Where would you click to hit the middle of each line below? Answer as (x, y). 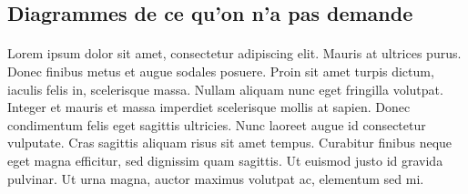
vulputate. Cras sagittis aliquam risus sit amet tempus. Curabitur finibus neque (230, 143)
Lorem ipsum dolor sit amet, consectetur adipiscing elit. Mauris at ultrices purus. (234, 53)
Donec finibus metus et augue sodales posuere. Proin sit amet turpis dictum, (221, 71)
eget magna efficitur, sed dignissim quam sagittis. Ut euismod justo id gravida (225, 160)
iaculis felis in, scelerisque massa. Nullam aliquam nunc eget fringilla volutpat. (225, 89)
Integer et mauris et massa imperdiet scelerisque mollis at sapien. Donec (209, 107)
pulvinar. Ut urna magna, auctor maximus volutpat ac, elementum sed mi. (216, 178)
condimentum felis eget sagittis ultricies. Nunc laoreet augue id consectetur (217, 124)
